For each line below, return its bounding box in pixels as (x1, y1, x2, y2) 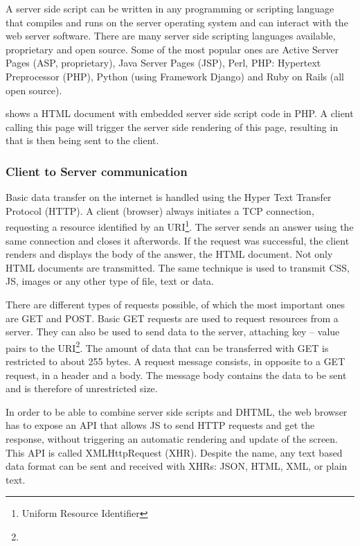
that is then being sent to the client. (6, 133, 159, 148)
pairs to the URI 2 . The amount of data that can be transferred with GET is (6, 338, 329, 355)
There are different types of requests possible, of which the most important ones (6, 297, 345, 311)
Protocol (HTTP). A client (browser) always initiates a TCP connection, (6, 203, 314, 218)
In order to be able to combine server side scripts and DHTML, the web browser (6, 404, 348, 419)
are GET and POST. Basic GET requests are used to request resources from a (6, 310, 339, 325)
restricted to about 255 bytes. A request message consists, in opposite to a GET (6, 354, 345, 368)
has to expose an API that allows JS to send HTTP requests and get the (6, 418, 315, 432)
